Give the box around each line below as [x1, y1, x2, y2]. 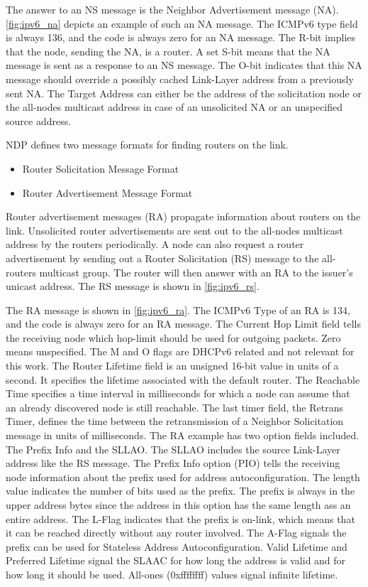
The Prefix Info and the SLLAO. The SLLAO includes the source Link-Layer [6, 441, 340, 456]
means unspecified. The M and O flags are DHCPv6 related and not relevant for [6, 344, 355, 359]
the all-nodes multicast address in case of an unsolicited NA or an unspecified [6, 99, 343, 114]
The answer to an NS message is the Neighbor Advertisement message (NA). [6, 2, 339, 16]
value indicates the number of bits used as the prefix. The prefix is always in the [6, 483, 355, 498]
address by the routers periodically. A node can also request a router [6, 237, 304, 252]
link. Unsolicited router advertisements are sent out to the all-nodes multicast [6, 222, 343, 237]
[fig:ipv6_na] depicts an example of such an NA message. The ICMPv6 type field [6, 16, 358, 31]
